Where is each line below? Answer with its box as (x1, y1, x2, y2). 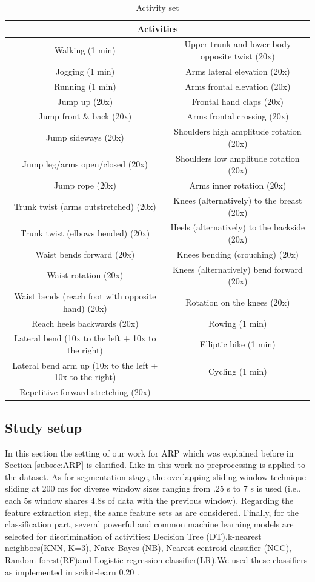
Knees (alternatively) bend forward (172, 263, 303, 275)
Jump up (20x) (57, 95, 113, 107)
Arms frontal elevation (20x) (185, 79, 291, 92)
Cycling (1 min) (208, 364, 267, 377)
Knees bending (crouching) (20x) (176, 247, 299, 260)
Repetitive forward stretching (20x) (19, 386, 151, 398)
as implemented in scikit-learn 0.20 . (5, 565, 139, 578)
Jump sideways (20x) (46, 131, 124, 144)
